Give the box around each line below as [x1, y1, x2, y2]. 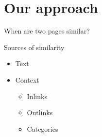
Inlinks [27, 91, 47, 101]
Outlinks [27, 107, 53, 118]
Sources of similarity [4, 42, 65, 52]
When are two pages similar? [4, 26, 90, 36]
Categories [27, 123, 58, 134]
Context [15, 74, 39, 85]
